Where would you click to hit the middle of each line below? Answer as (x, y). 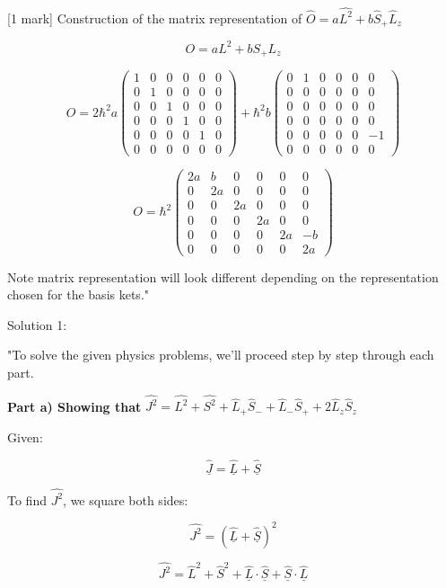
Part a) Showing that (74, 406)
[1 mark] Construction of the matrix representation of (155, 18)
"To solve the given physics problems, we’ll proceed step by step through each (221, 355)
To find (27, 499)
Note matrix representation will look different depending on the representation (223, 276)
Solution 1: (37, 324)
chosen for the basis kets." (79, 294)
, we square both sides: (126, 499)
